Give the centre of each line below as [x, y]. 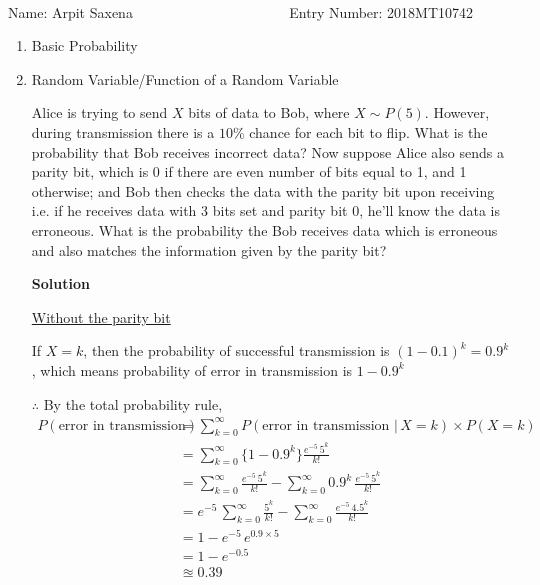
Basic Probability [84, 45]
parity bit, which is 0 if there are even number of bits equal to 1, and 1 [249, 171]
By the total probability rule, [133, 403]
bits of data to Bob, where [269, 112]
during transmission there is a [123, 131]
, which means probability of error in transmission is [192, 369]
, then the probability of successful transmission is [236, 350]
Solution [60, 283]
